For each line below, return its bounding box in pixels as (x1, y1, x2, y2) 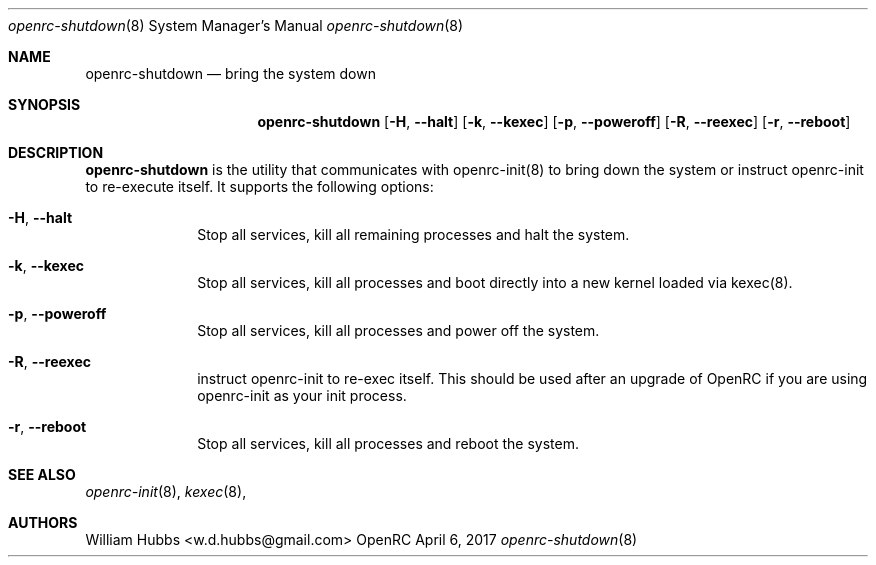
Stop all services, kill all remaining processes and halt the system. (197, 226, 630, 243)
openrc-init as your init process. (197, 387, 407, 404)
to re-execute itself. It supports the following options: (85, 178, 434, 195)
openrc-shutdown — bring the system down (85, 65, 376, 82)
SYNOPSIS (8, 96, 81, 113)
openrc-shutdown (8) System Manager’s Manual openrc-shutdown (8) (8, 17, 464, 34)
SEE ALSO (8, 466, 76, 483)
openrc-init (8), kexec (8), (85, 483, 247, 500)
